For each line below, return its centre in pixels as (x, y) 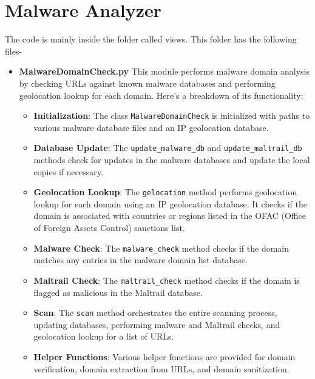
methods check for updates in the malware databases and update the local (172, 159)
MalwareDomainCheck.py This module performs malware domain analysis (164, 71)
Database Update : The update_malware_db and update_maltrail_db (168, 148)
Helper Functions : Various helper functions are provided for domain (164, 356)
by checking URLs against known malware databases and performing (147, 83)
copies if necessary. (68, 171)
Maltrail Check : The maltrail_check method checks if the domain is (167, 280)
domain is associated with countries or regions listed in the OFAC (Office (170, 216)
